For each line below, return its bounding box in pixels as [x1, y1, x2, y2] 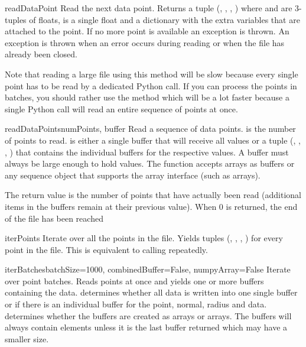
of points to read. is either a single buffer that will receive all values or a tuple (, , [5, 134, 301, 146]
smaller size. [5, 332, 49, 345]
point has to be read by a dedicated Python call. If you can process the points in [5, 79, 297, 92]
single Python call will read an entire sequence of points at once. [5, 102, 238, 115]
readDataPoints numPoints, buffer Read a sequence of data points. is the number [5, 122, 296, 135]
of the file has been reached [5, 212, 103, 224]
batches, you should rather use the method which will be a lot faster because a [5, 91, 289, 103]
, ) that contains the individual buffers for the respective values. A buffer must [5, 145, 289, 158]
